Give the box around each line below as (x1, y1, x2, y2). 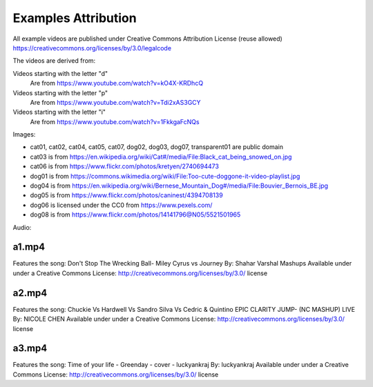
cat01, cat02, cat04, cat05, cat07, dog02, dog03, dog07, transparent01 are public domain (30, 143, 283, 151)
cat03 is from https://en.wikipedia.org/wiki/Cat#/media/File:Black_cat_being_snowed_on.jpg (30, 152, 292, 161)
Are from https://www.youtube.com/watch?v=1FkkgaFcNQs (30, 117, 200, 126)
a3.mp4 (12, 342, 48, 355)
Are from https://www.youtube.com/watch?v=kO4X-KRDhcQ (30, 79, 204, 88)
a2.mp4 (12, 287, 48, 299)
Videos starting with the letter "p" (12, 88, 108, 97)
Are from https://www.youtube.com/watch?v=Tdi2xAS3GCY (30, 98, 201, 106)
